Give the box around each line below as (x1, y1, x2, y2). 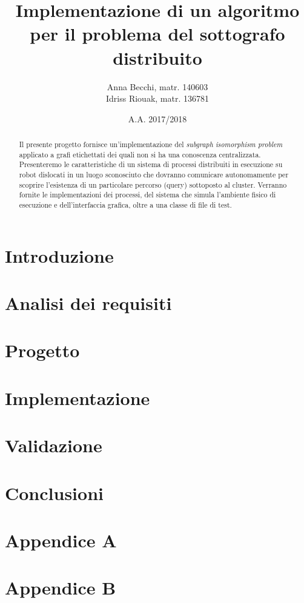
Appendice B (5, 575, 116, 600)
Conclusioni (5, 480, 104, 505)
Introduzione (5, 243, 114, 268)
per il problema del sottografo (30, 21, 285, 46)
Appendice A (5, 527, 117, 552)
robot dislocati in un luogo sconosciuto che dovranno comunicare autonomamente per (19, 170, 289, 180)
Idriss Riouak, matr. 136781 (106, 92, 209, 105)
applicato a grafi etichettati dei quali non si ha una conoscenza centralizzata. (19, 149, 261, 159)
